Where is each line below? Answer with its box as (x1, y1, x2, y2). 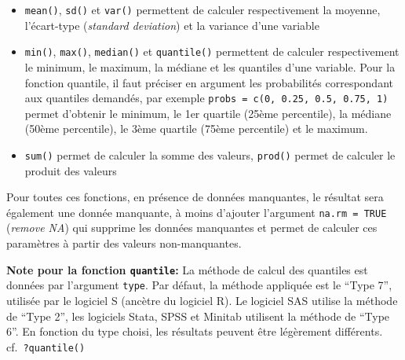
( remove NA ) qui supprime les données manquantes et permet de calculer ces (6, 219, 378, 236)
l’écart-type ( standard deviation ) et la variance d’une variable (24, 17, 319, 33)
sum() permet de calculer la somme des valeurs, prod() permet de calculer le (24, 146, 396, 163)
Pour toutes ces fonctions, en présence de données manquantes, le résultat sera (6, 189, 384, 205)
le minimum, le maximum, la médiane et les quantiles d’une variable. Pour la (24, 58, 396, 75)
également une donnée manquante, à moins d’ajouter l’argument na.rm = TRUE (6, 204, 387, 220)
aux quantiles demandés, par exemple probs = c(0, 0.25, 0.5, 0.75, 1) (24, 90, 389, 106)
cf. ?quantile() (6, 338, 86, 354)
